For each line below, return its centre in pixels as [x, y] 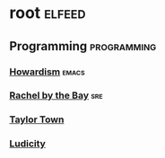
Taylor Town [37, 119]
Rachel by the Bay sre [56, 95]
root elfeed [48, 13]
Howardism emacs [47, 72]
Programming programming [83, 46]
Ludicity [28, 144]
